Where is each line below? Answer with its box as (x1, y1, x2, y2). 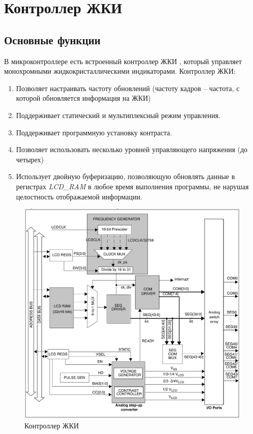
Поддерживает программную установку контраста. (16, 127, 172, 137)
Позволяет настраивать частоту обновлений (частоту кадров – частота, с (16, 82, 240, 93)
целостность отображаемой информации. (16, 191, 142, 201)
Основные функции (4, 32, 101, 47)
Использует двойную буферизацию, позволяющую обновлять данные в (16, 171, 235, 182)
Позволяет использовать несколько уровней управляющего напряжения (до (16, 144, 248, 155)
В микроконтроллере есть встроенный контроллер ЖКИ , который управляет (4, 55, 242, 66)
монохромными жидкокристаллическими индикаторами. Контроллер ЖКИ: (4, 66, 236, 76)
